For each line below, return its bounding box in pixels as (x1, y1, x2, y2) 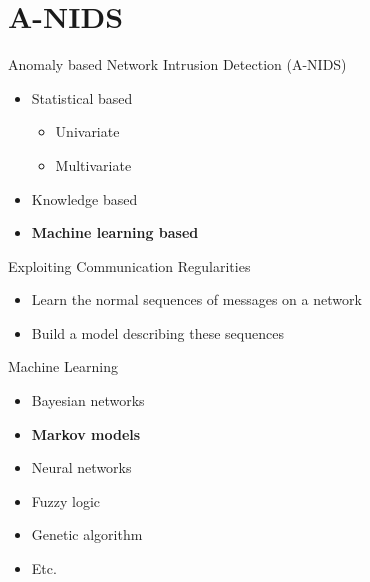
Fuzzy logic (31, 490, 101, 511)
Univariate (55, 121, 120, 142)
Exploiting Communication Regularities (8, 255, 251, 276)
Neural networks (31, 457, 132, 478)
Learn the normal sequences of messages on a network (31, 289, 362, 310)
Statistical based (31, 87, 133, 108)
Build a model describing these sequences (31, 322, 284, 343)
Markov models (31, 423, 141, 444)
